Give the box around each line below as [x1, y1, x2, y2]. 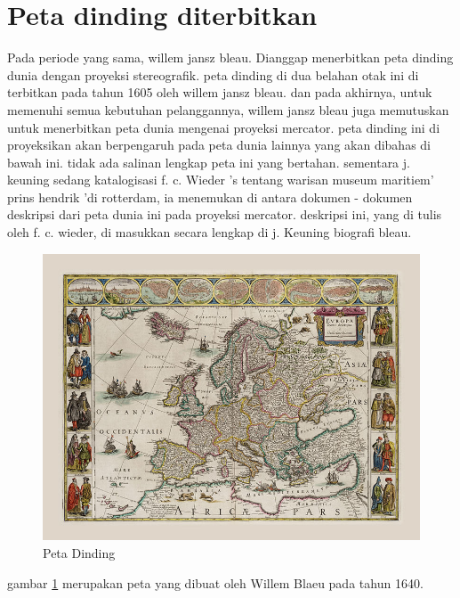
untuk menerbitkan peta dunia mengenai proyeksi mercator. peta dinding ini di [7, 118, 440, 136]
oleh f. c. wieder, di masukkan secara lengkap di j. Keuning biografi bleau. [7, 223, 412, 242]
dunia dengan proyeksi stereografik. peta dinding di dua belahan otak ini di [7, 65, 419, 84]
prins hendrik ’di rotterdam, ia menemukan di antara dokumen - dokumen [7, 187, 413, 206]
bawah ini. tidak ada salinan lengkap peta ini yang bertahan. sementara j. [7, 152, 410, 171]
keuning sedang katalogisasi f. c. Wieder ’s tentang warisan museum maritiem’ [7, 170, 434, 189]
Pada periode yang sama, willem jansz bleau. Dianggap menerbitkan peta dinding [7, 48, 454, 67]
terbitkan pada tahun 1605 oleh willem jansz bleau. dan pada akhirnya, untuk [7, 83, 432, 102]
